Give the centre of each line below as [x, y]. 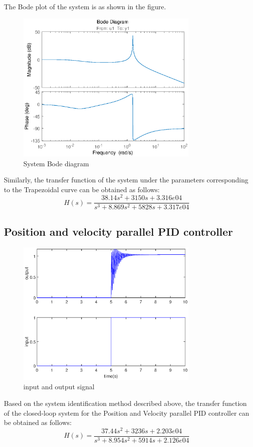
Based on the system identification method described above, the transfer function [126, 403]
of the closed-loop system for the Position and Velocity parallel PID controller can [127, 413]
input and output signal [59, 387]
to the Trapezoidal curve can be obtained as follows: [82, 189]
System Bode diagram [56, 163]
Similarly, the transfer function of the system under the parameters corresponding [126, 180]
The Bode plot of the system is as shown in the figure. [85, 6]
